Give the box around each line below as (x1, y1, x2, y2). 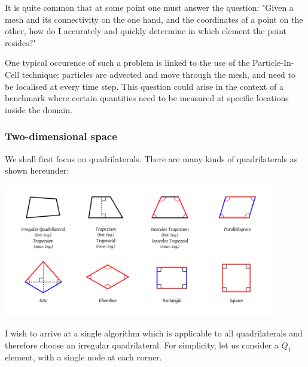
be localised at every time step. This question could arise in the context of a (5, 80, 283, 92)
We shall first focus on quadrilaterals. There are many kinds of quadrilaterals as (5, 152, 298, 165)
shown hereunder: (5, 164, 69, 177)
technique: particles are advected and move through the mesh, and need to (22, 68, 295, 80)
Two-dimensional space (5, 129, 117, 144)
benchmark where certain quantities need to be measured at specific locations (5, 92, 289, 104)
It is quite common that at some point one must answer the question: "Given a (5, 1, 294, 13)
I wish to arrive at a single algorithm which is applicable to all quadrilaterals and (5, 327, 303, 339)
